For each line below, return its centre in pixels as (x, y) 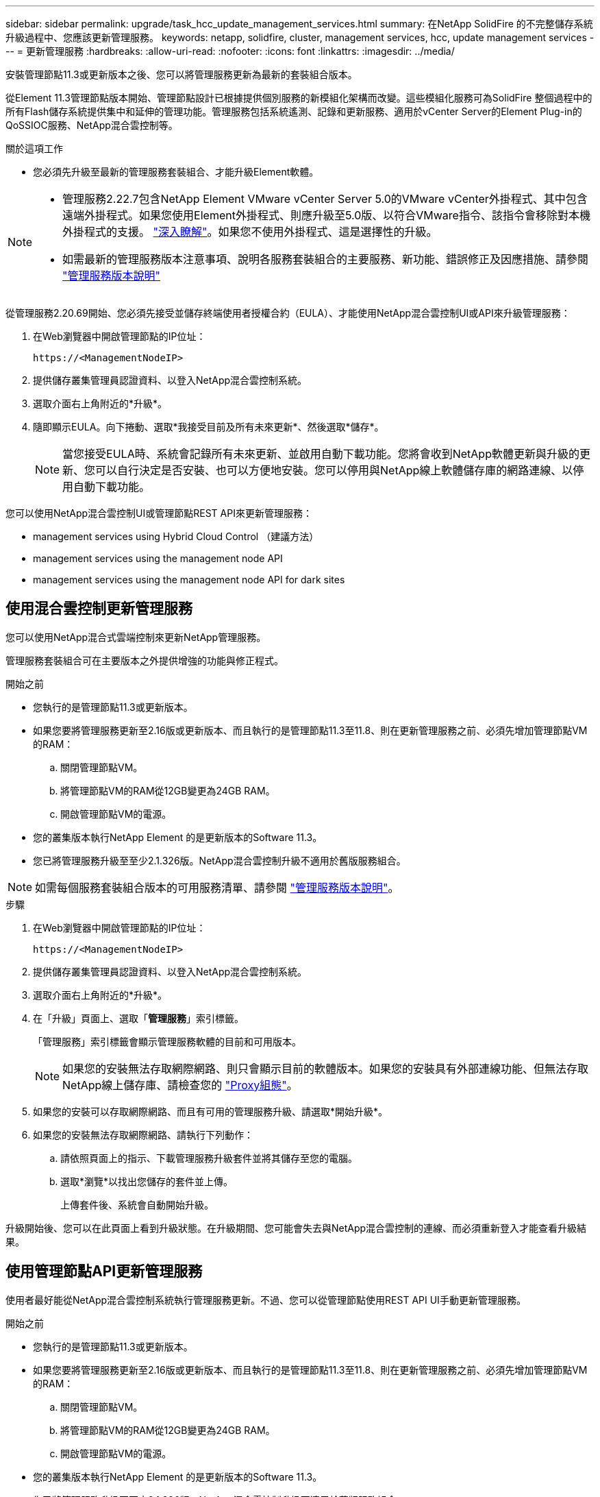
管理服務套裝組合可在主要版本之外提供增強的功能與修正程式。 (145, 660)
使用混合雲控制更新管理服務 (99, 609)
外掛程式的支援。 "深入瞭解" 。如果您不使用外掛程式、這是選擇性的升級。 (250, 232)
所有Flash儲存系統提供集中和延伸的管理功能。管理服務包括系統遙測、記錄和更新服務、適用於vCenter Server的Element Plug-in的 (294, 111)
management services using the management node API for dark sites (189, 580)
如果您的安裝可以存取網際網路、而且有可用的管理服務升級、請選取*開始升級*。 (211, 1111)
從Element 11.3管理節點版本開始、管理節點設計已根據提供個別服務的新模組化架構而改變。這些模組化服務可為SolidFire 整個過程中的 (299, 98)
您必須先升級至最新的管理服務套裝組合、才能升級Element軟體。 (176, 172)
